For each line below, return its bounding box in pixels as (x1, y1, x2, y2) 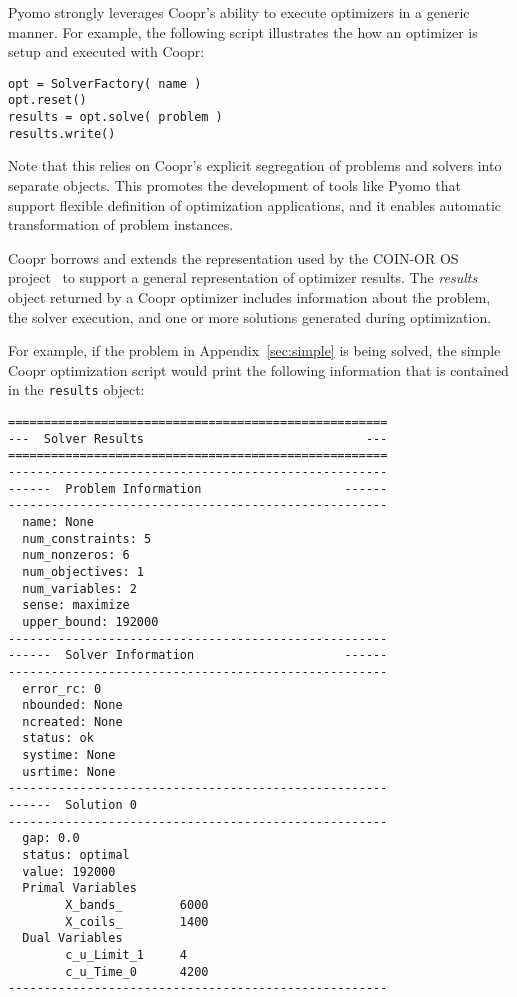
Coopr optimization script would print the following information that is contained (8, 359, 509, 380)
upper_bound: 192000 (22, 614, 159, 629)
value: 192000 (22, 864, 116, 879)
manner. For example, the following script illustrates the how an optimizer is (8, 21, 478, 42)
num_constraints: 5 (22, 531, 152, 546)
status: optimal (22, 848, 130, 863)
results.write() (8, 126, 116, 141)
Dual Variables (22, 931, 123, 946)
